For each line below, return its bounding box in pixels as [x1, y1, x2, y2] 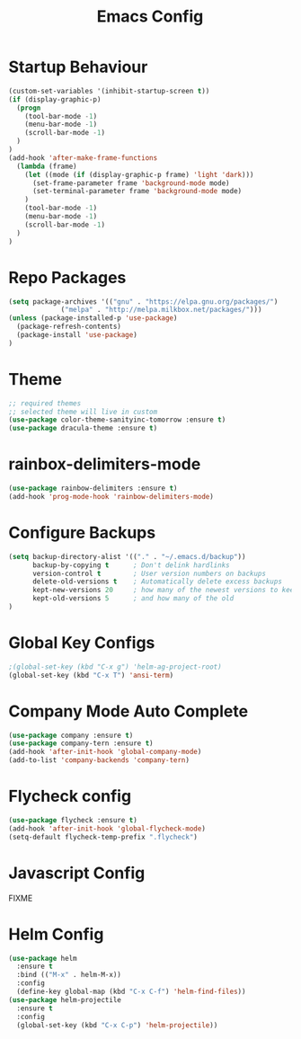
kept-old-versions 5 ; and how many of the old [31, 594, 235, 603]
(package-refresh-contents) [16, 322, 122, 332]
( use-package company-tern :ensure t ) [8, 739, 154, 748]
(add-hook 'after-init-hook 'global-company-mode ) [8, 748, 202, 757]
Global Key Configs [8, 633, 155, 653]
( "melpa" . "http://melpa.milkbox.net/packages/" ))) [60, 306, 262, 315]
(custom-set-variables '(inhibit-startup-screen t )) [8, 86, 210, 95]
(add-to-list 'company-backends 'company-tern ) [8, 756, 190, 765]
